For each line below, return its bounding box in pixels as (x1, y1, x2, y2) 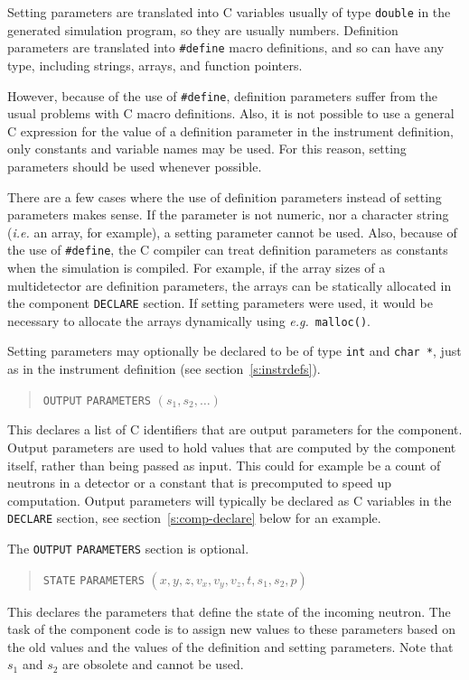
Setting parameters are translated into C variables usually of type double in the (7, 3, 451, 21)
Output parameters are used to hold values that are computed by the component (7, 437, 456, 456)
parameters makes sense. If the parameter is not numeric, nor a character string (7, 205, 449, 224)
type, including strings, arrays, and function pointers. (7, 55, 303, 74)
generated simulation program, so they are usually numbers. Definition (7, 20, 399, 39)
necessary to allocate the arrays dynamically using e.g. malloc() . (7, 311, 371, 330)
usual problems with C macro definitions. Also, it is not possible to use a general (7, 104, 455, 123)
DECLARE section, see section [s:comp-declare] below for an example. (7, 508, 381, 527)
